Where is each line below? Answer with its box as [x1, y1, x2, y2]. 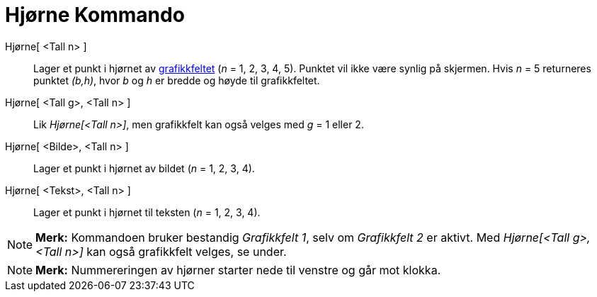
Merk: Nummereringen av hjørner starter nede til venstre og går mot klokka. [35, 262, 441, 277]
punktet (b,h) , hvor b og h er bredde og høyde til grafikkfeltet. [33, 74, 320, 86]
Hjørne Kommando [5, 3, 185, 27]
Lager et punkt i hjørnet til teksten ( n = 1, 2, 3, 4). [33, 206, 261, 218]
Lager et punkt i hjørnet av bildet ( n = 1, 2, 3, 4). [33, 162, 255, 174]
